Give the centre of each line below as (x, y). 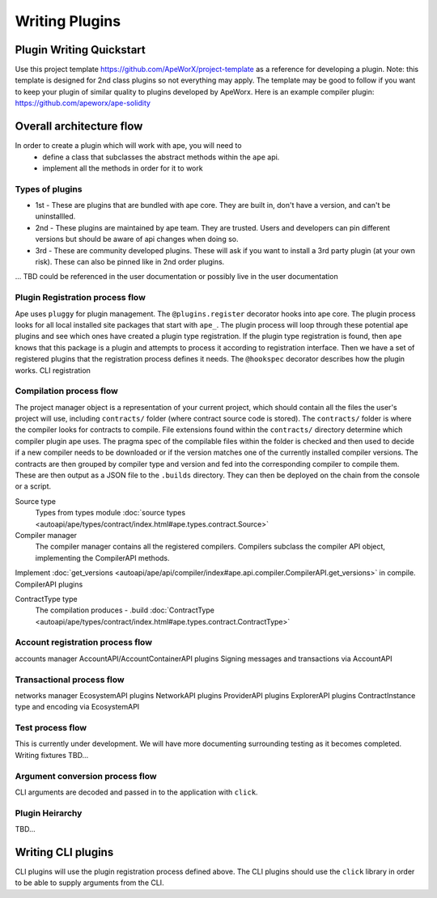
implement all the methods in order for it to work (123, 168)
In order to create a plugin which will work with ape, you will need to (128, 146)
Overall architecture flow (79, 127)
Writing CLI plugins (64, 852)
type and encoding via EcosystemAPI (77, 707)
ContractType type (46, 599)
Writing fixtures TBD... (52, 755)
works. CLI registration (53, 370)
